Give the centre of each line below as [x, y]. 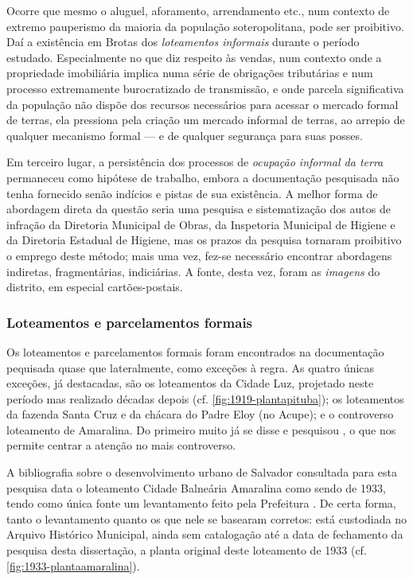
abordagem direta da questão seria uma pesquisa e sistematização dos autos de [199, 209]
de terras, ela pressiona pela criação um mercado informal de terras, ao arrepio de [206, 120]
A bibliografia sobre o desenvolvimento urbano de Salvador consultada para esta [202, 472]
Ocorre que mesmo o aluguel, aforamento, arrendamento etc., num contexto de [198, 10]
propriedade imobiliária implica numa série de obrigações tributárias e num [190, 73]
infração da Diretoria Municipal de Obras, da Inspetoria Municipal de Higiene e [201, 224]
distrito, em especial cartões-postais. [95, 287]
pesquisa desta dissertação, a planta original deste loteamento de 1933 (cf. [187, 550]
